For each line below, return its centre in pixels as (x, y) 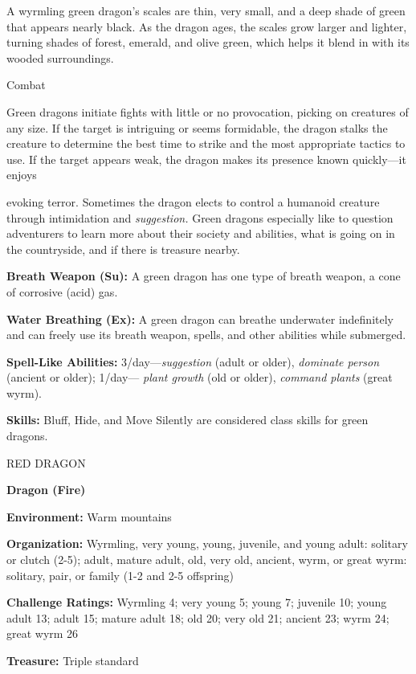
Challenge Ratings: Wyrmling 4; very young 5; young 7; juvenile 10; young (197, 602)
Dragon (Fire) (46, 490)
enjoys (22, 175)
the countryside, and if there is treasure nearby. (123, 249)
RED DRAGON (46, 462)
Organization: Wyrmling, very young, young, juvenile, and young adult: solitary (207, 543)
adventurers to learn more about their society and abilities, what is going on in (201, 233)
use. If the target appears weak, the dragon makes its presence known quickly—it (206, 159)
